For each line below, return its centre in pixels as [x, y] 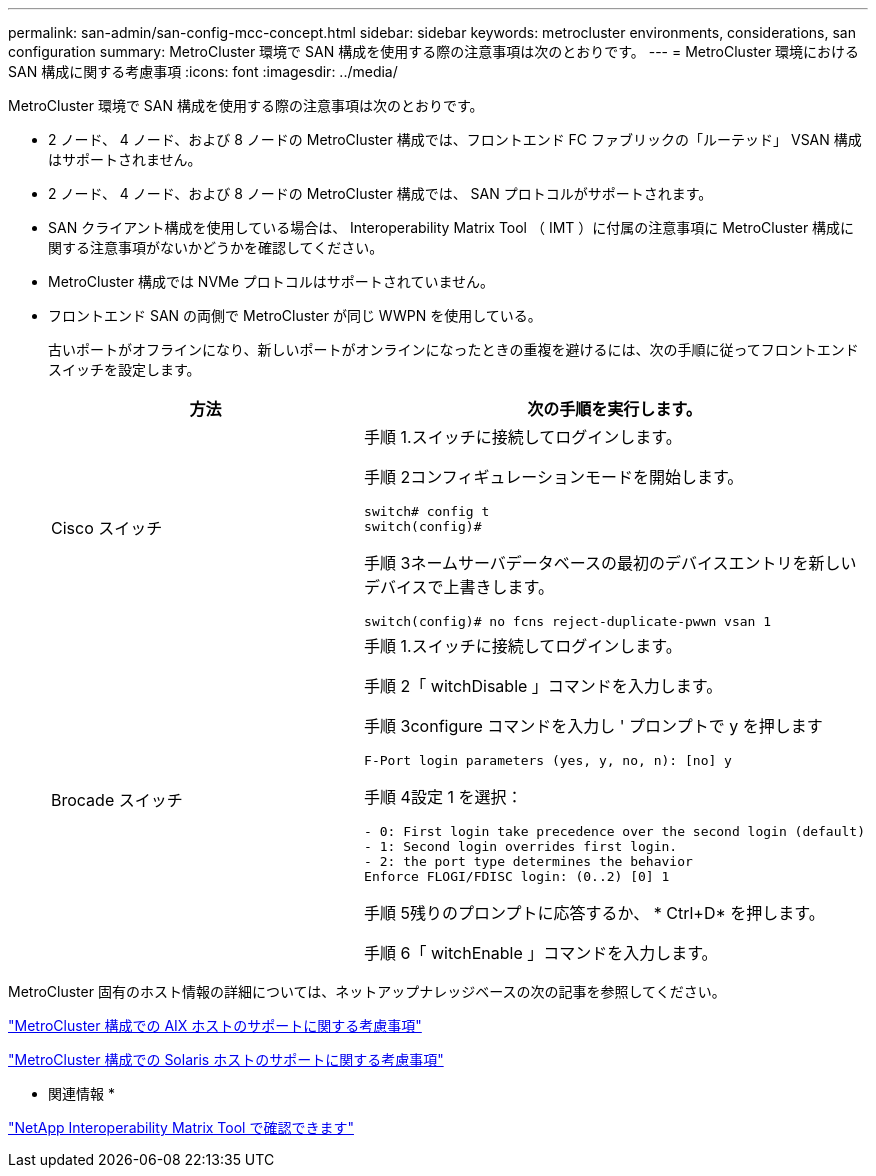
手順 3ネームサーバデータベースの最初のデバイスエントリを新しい [610, 563]
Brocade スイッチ [117, 799]
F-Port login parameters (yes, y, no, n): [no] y [548, 760]
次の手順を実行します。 [614, 409]
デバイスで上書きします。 [459, 587]
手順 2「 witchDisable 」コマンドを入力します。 [543, 686]
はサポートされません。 [125, 159]
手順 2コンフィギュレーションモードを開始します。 [554, 477]
